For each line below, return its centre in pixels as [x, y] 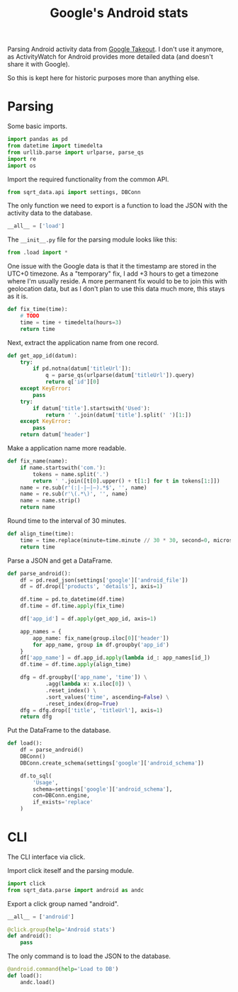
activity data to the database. [50, 213]
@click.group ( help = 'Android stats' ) [61, 930]
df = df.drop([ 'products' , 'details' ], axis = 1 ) [91, 587]
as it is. [18, 296]
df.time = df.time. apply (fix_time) [73, 606]
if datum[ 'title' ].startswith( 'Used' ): [92, 408]
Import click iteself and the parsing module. [71, 870]
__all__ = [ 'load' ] [36, 226]
